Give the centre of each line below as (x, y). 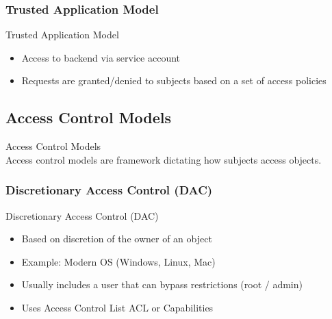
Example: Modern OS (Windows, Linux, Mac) (118, 261)
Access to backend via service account (101, 57)
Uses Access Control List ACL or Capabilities (117, 307)
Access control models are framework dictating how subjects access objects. (164, 159)
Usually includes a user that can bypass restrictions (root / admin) (162, 284)
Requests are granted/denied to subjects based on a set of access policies (174, 80)
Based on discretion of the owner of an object (117, 239)
